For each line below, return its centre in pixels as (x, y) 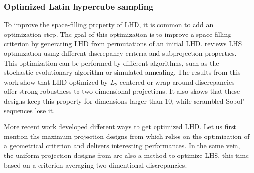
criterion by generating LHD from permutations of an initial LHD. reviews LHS (123, 43)
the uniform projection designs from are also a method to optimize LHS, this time (127, 155)
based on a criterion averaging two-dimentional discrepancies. (96, 164)
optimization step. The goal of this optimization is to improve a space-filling (118, 34)
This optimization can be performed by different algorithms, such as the (112, 62)
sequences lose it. (29, 110)
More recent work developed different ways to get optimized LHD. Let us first (120, 127)
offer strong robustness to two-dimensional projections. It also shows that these (122, 91)
